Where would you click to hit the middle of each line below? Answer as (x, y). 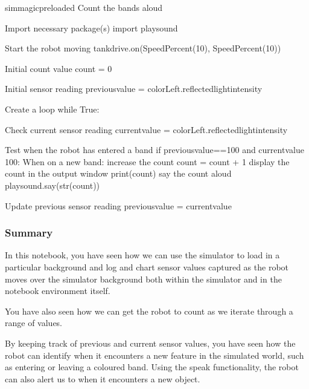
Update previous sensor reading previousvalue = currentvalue (118, 205)
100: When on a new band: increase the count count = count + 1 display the (147, 161)
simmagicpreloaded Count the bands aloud (84, 7)
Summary (29, 233)
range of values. (34, 323)
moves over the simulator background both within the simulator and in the (143, 279)
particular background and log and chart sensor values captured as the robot (147, 266)
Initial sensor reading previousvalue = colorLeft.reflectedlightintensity (134, 89)
